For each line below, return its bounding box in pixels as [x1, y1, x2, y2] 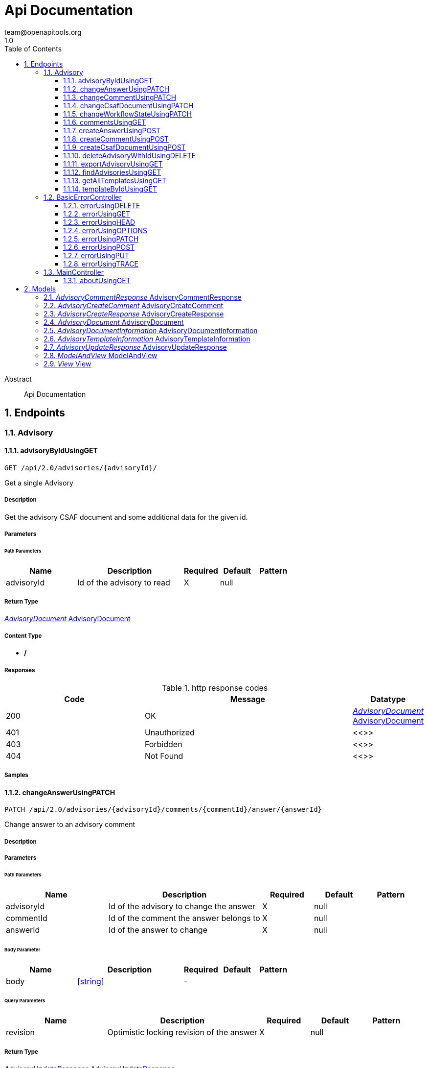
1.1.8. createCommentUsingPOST [63, 134, 169, 143]
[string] [77, 976, 104, 986]
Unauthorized [144, 728, 195, 738]
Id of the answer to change [108, 924, 207, 935]
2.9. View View [44, 359, 91, 368]
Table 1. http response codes [161, 683, 268, 693]
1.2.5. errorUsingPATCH [63, 234, 139, 243]
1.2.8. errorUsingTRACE [63, 259, 138, 268]
